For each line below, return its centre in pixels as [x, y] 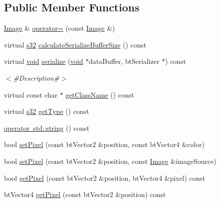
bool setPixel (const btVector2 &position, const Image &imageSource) [110, 161]
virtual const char [31, 94]
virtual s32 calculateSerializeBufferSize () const [75, 44]
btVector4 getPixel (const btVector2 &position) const [85, 194]
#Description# [36, 77]
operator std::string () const [47, 127]
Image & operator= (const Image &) [60, 28]
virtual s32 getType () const [47, 111]
